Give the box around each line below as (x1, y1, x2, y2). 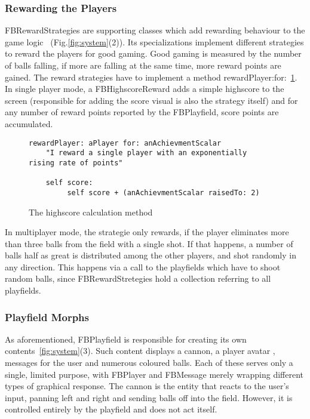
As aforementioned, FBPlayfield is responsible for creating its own (5, 332, 247, 345)
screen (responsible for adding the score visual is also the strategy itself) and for (5, 94, 298, 106)
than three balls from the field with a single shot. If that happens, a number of (5, 237, 293, 249)
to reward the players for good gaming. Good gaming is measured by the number (5, 47, 302, 60)
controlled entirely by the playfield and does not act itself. (5, 403, 217, 415)
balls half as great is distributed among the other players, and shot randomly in (5, 249, 296, 261)
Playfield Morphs (5, 309, 90, 324)
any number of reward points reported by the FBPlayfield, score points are (5, 106, 279, 118)
